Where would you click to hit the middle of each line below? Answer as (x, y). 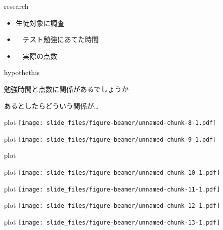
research (16, 6)
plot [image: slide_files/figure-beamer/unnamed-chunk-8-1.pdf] (110, 122)
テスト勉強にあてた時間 (61, 39)
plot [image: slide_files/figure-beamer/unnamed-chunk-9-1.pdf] (110, 138)
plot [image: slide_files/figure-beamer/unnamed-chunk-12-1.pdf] (112, 205)
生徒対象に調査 (40, 22)
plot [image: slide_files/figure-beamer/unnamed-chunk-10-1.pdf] (112, 172)
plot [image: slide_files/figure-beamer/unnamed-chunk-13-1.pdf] (112, 222)
